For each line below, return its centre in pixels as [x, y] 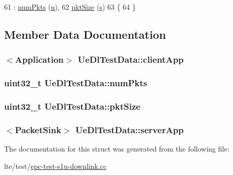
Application [39, 59]
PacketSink [38, 129]
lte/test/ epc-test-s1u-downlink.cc [55, 166]
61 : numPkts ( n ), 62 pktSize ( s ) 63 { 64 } [70, 7]
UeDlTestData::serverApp [130, 129]
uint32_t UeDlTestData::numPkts [76, 83]
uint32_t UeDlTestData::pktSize [72, 106]
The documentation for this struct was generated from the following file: [117, 149]
